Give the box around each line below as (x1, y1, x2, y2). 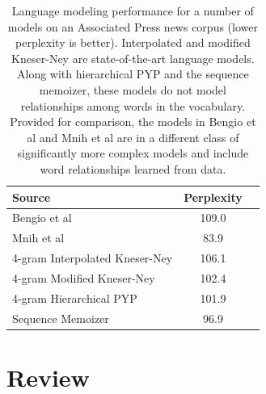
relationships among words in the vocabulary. (20, 97, 246, 114)
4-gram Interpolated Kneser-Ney (12, 249, 173, 266)
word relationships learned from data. (40, 160, 226, 177)
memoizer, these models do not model (39, 81, 226, 98)
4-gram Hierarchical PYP (12, 289, 137, 306)
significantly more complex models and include (17, 145, 249, 161)
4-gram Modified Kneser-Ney (12, 269, 155, 286)
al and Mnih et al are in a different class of (27, 128, 239, 145)
